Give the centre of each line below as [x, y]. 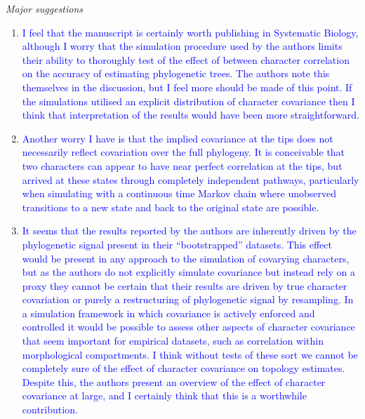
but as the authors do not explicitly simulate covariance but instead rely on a [188, 272]
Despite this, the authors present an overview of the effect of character [174, 381]
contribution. [50, 410]
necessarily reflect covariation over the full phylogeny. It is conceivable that [184, 152]
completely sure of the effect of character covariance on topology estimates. [184, 368]
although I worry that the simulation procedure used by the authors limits [182, 46]
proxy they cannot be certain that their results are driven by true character [185, 285]
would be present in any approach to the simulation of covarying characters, [186, 258]
